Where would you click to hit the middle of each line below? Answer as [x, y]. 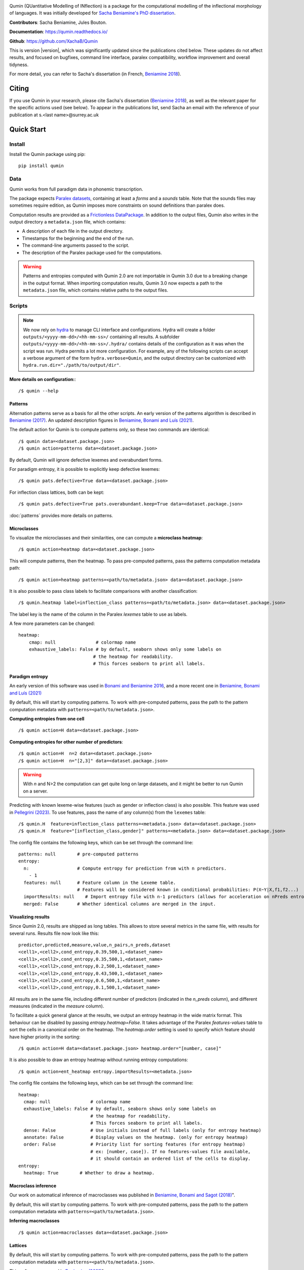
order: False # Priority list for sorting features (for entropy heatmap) [135, 1145]
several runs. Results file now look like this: [54, 933]
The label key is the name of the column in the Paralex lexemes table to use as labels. [98, 614]
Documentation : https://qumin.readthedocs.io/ [59, 32]
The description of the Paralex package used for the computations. [92, 252]
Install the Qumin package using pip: [47, 154]
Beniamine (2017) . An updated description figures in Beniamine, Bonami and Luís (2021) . [102, 420]
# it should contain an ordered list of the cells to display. [170, 1159]
